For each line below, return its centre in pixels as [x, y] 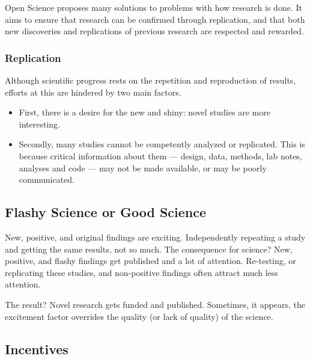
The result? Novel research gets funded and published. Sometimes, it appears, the [155, 304]
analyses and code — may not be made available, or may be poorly [143, 167]
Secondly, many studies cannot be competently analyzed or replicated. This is [162, 144]
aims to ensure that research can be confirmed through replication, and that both [155, 19]
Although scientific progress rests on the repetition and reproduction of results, [150, 80]
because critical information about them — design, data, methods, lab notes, [160, 155]
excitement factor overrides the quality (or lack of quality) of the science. [139, 316]
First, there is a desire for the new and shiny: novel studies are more [144, 112]
